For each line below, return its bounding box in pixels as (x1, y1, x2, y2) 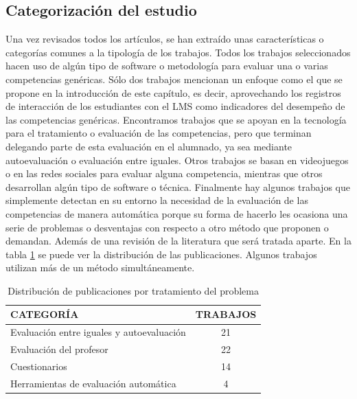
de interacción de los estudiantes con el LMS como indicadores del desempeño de (5, 99, 345, 113)
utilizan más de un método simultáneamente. (5, 260, 195, 275)
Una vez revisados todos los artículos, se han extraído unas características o (5, 32, 324, 46)
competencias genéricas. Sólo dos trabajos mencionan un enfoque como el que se (5, 71, 343, 86)
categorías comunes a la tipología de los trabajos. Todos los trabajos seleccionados (5, 45, 351, 59)
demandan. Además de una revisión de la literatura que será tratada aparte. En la (5, 233, 352, 248)
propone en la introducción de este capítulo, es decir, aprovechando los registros (5, 85, 341, 100)
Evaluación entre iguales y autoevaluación (10, 325, 186, 339)
